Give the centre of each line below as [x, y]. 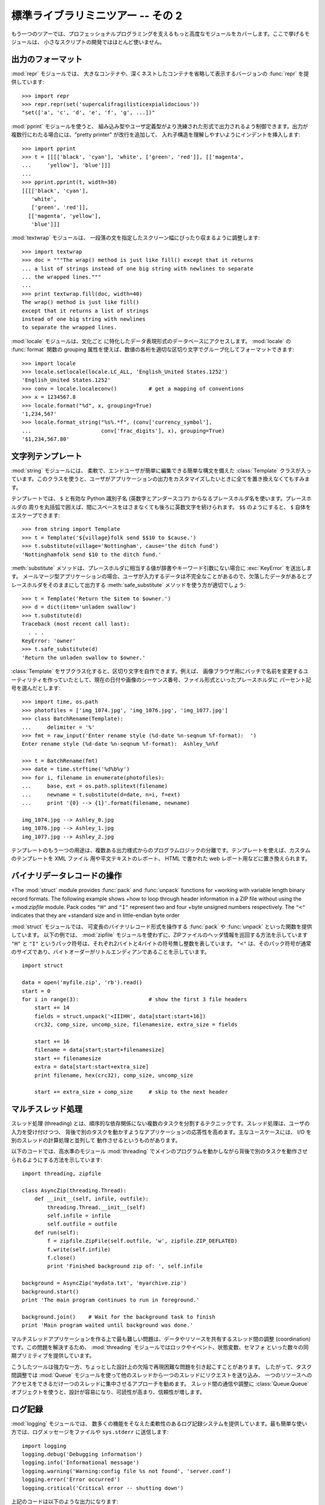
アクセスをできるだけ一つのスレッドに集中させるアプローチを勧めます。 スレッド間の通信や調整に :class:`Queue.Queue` [160, 1383]
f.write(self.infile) [79, 1249]
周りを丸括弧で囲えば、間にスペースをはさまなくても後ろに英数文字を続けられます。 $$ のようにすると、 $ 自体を [169, 507]
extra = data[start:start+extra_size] [91, 1067]
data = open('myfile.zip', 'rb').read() [82, 982]
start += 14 [52, 1008]
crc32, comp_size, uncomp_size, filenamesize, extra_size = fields [136, 1025]
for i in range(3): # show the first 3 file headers [135, 999]
